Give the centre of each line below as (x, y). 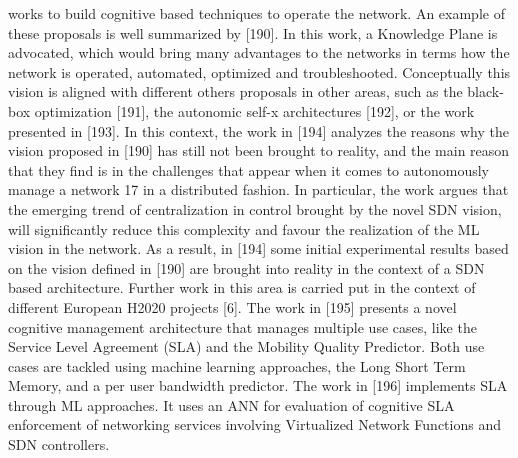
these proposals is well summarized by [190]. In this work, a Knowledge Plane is (253, 32)
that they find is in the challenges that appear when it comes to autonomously (249, 169)
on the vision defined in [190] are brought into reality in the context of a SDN (246, 267)
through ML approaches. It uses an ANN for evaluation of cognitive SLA (231, 404)
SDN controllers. (59, 444)
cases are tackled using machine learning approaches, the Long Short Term (237, 365)
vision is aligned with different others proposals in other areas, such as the (235, 91)
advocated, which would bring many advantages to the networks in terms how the (259, 52)
